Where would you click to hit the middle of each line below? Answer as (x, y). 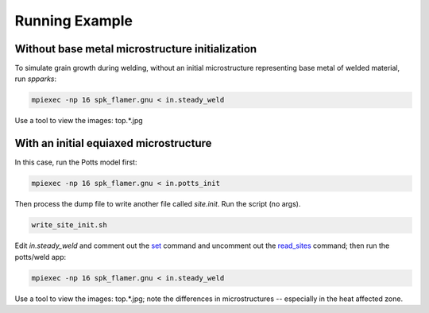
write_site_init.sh (69, 225)
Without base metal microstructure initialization (136, 49)
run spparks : (36, 79)
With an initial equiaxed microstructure (113, 143)
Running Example (73, 21)
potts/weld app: (41, 257)
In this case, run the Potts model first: (76, 162)
